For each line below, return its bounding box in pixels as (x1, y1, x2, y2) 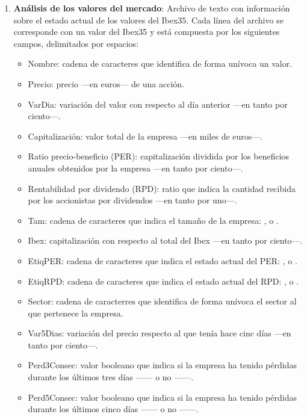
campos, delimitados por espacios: (13, 37, 139, 49)
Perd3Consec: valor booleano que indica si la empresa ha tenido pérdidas (28, 359, 297, 371)
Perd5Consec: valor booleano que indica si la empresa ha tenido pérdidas (28, 391, 297, 403)
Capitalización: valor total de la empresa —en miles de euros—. (28, 129, 263, 142)
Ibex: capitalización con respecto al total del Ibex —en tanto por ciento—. (28, 234, 303, 247)
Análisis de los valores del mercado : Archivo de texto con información (13, 2, 290, 14)
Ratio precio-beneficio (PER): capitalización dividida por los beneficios (28, 150, 290, 162)
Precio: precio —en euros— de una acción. (28, 77, 184, 90)
